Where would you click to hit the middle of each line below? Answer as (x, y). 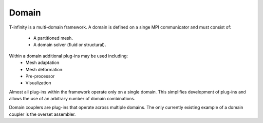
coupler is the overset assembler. (42, 114)
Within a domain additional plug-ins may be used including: (68, 56)
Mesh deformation (44, 69)
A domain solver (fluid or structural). (70, 45)
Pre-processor (40, 76)
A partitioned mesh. (53, 38)
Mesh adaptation (42, 62)
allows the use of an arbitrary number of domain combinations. (72, 99)
